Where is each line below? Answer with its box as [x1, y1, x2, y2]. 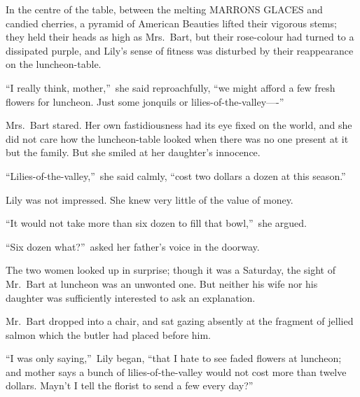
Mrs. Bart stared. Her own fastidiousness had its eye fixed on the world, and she [6, 118, 352, 132]
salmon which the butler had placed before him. [6, 327, 212, 342]
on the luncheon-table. [6, 57, 102, 71]
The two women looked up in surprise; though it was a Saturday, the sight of [6, 263, 335, 277]
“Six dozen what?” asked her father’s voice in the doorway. [6, 239, 260, 253]
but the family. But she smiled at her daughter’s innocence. [6, 145, 261, 160]
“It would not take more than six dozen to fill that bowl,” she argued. [6, 216, 307, 230]
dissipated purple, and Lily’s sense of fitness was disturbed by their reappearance [6, 43, 354, 57]
